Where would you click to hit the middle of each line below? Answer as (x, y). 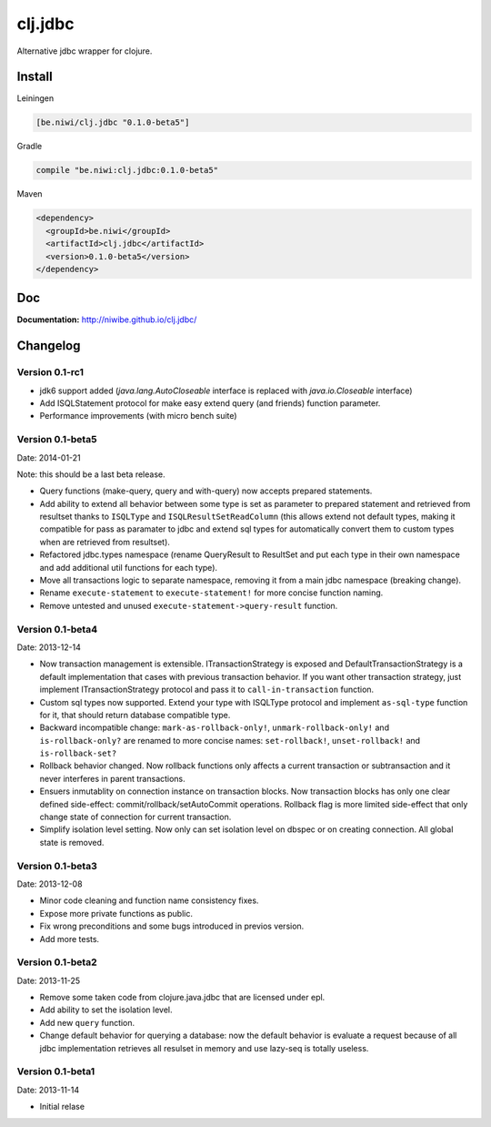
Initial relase (62, 1107)
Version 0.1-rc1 (50, 372)
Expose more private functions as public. (116, 913)
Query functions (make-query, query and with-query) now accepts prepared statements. (206, 491)
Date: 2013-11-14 (48, 1090)
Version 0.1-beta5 (57, 440)
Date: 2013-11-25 (49, 980)
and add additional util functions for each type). (129, 567)
